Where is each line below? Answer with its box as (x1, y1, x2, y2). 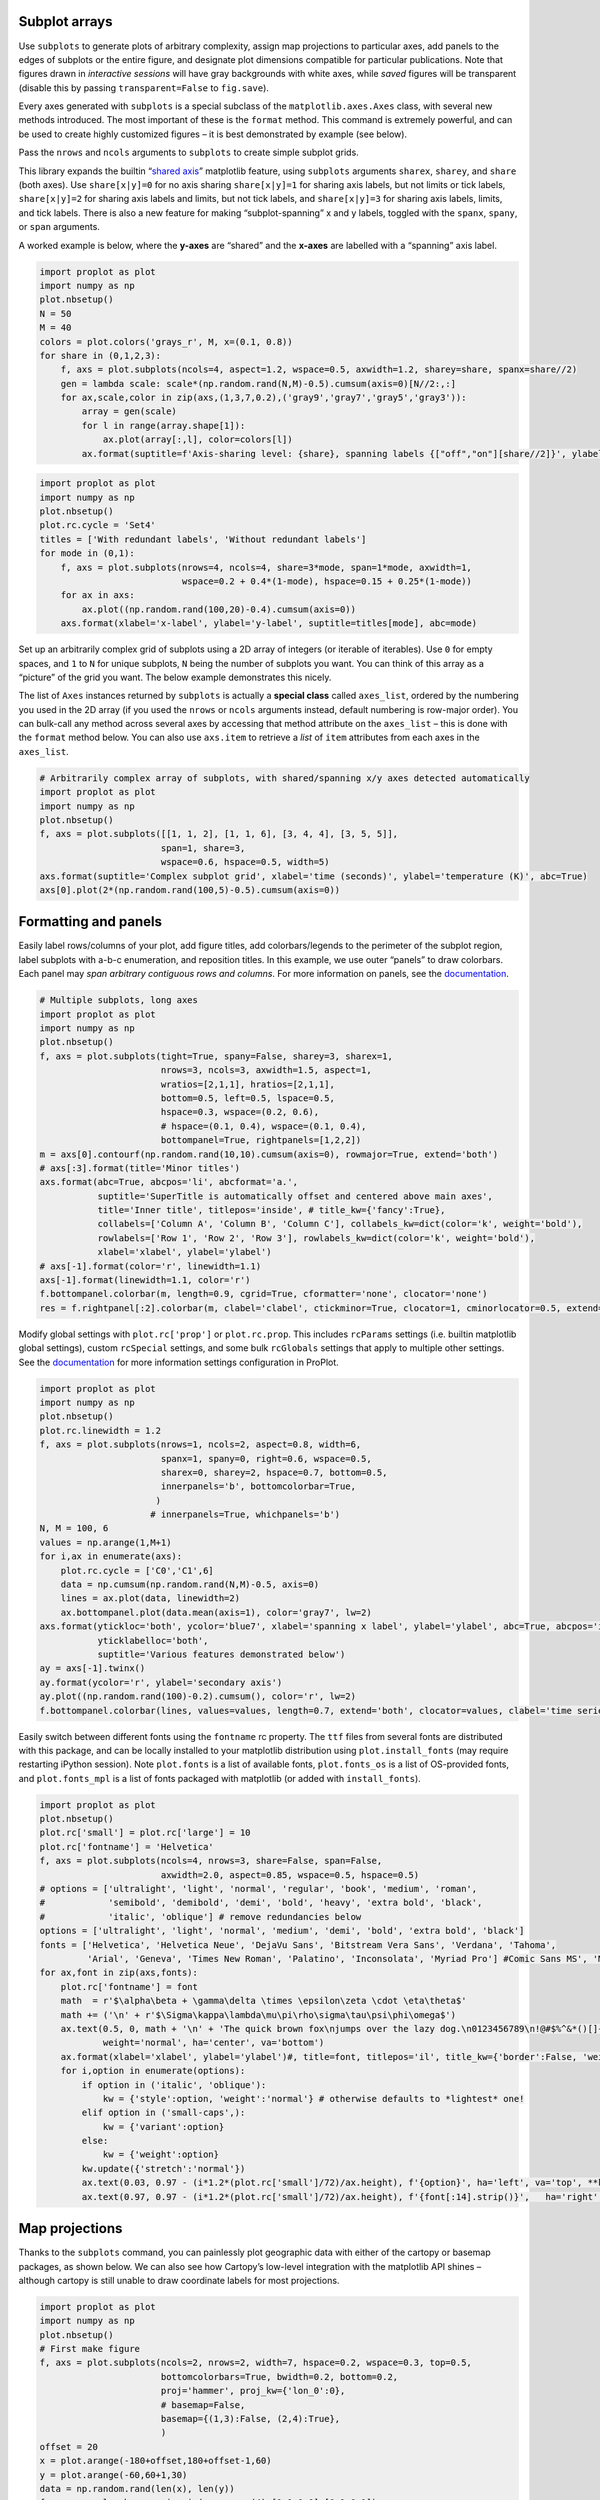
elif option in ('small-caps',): (81, 2107, 246, 2119)
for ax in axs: (60, 590, 135, 601)
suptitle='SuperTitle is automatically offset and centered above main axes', (97, 1190, 494, 1202)
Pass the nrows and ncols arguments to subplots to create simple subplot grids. (18, 146, 359, 159)
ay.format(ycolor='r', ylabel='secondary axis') (39, 1676, 283, 1688)
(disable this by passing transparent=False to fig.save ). (18, 81, 270, 94)
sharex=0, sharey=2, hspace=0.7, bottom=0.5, (160, 1466, 388, 1478)
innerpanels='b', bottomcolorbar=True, (160, 1481, 357, 1492)
